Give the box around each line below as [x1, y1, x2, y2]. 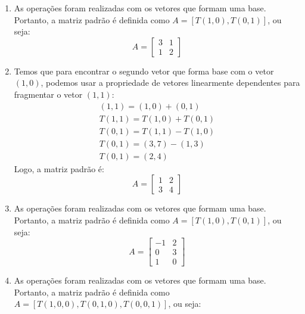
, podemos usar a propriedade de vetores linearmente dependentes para [41, 76, 300, 89]
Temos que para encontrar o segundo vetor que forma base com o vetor [14, 64, 274, 77]
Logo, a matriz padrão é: [14, 162, 104, 175]
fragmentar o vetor [14, 88, 83, 100]
